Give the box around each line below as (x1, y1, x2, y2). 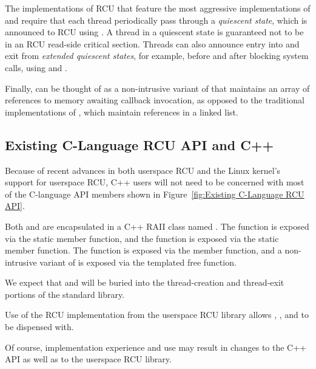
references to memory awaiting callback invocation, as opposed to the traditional (5, 94, 304, 106)
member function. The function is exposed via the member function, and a (5, 244, 282, 257)
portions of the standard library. (5, 288, 125, 300)
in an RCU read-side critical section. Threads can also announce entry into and (5, 37, 300, 50)
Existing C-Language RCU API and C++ (5, 135, 274, 154)
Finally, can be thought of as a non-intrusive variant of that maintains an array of (5, 81, 310, 94)
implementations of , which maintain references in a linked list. (5, 105, 238, 118)
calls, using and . (5, 61, 67, 74)
